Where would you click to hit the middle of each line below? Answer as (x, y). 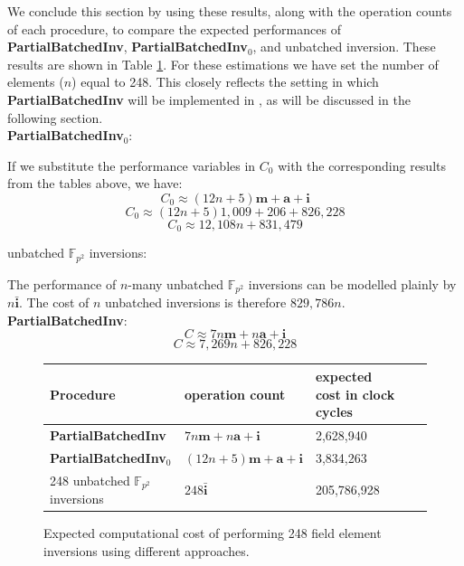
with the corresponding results (362, 165)
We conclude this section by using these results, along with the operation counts (230, 11)
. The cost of (54, 302)
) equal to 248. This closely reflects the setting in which (225, 82)
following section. (55, 117)
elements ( (36, 82)
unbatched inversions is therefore (196, 302)
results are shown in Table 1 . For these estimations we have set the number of (223, 64)
